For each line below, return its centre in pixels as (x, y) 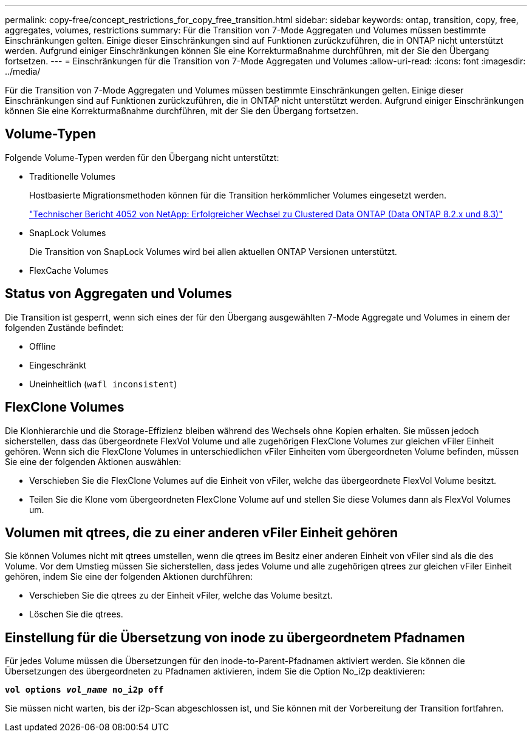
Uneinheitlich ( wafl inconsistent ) (103, 384)
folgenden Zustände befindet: (64, 327)
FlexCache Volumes (69, 270)
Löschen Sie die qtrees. (76, 614)
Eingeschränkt (58, 365)
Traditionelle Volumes (72, 176)
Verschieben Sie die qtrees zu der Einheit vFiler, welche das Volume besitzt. (181, 596)
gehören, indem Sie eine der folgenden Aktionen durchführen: (129, 577)
